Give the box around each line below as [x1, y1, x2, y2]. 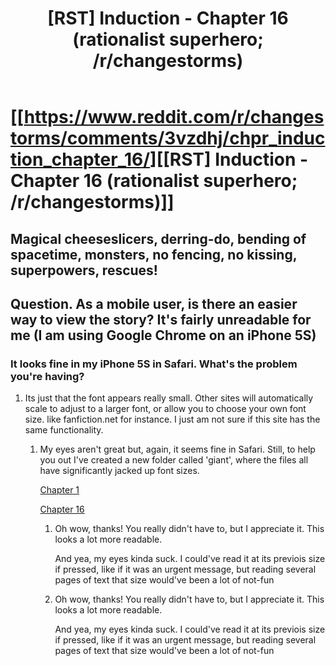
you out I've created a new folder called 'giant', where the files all [39, 454, 309, 466]
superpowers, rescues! [10, 262, 158, 279]
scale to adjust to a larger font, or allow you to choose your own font [24, 403, 307, 415]
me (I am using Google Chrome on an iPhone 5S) [10, 327, 317, 344]
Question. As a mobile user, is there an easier [10, 295, 298, 312]
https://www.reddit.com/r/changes [23, 106, 325, 129]
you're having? [10, 369, 85, 383]
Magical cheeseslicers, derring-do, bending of [10, 230, 307, 247]
